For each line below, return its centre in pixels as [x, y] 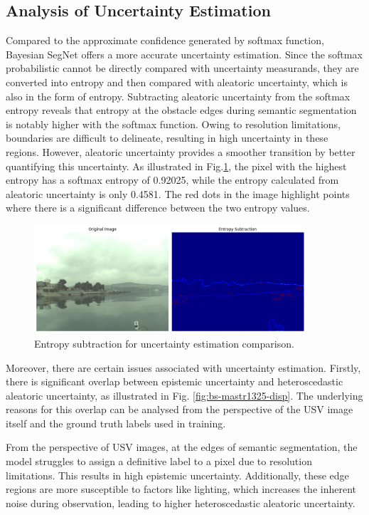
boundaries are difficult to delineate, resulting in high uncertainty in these [167, 138]
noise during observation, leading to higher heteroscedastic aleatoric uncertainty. [181, 503]
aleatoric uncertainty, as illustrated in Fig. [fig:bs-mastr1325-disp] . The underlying [184, 395]
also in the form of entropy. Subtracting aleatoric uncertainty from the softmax [178, 96]
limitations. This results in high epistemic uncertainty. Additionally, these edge [177, 475]
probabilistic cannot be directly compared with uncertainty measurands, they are [182, 68]
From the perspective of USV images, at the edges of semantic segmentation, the [182, 447]
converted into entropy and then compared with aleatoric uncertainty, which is [177, 82]
